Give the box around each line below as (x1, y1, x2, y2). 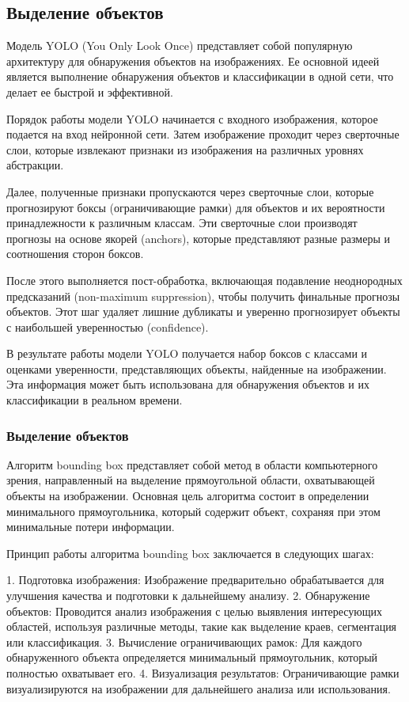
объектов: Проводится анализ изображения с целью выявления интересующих (6, 602, 383, 619)
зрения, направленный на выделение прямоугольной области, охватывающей (6, 472, 375, 488)
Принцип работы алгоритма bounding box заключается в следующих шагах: (6, 545, 374, 561)
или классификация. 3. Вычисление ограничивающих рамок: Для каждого (6, 633, 362, 650)
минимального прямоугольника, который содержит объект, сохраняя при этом (6, 503, 381, 519)
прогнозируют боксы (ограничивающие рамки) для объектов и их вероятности (6, 199, 385, 215)
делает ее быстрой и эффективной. (6, 83, 173, 100)
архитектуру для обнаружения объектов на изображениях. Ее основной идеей (6, 52, 380, 69)
